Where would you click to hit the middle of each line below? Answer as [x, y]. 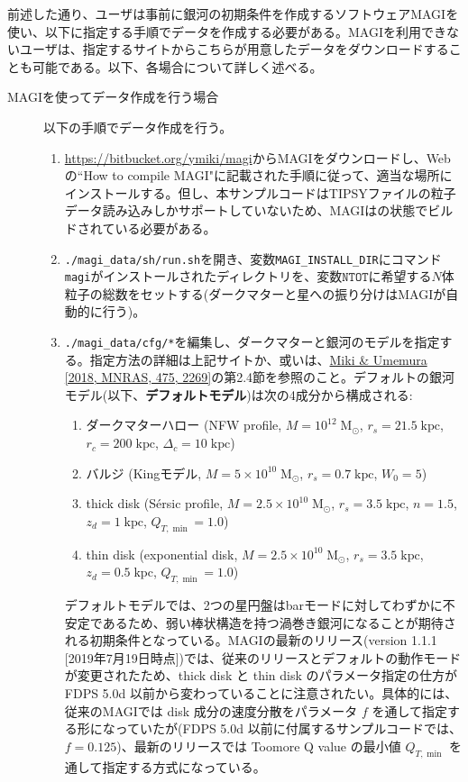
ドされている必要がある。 [140, 227]
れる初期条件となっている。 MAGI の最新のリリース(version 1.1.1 [251, 640]
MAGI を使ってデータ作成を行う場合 [113, 97]
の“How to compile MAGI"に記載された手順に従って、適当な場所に [258, 175]
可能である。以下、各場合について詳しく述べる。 [177, 66]
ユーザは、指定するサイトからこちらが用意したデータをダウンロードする [234, 49]
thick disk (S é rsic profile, [155, 503]
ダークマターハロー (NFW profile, [184, 425]
